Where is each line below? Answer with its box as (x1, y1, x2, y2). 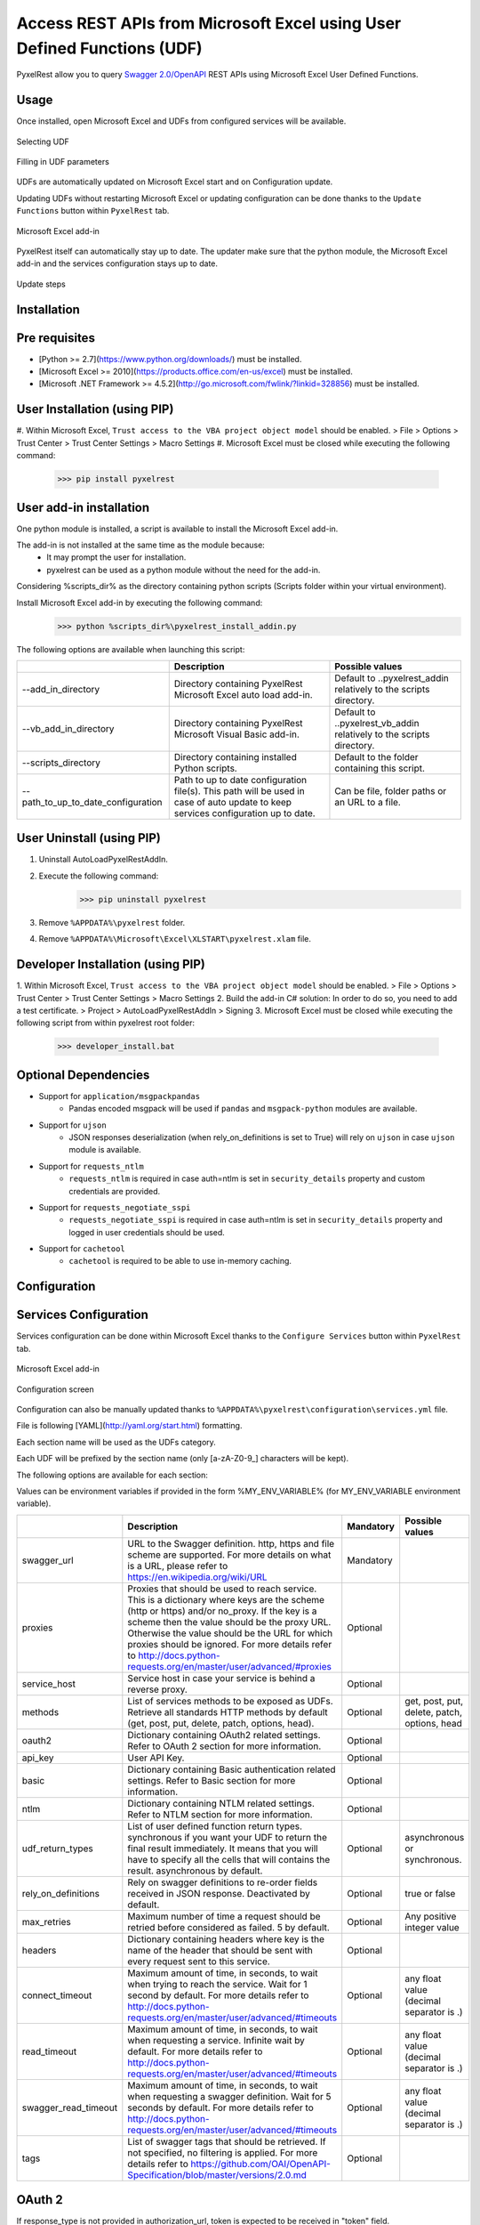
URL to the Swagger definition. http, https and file (127, 1537, 335, 1549)
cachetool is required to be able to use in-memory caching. (68, 1256, 292, 1266)
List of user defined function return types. (127, 1820, 302, 1833)
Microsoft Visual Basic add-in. (173, 728, 300, 740)
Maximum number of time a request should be (127, 1910, 321, 1922)
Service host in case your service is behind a (127, 1671, 316, 1684)
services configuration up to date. (173, 806, 316, 819)
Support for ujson (38, 1120, 107, 1130)
